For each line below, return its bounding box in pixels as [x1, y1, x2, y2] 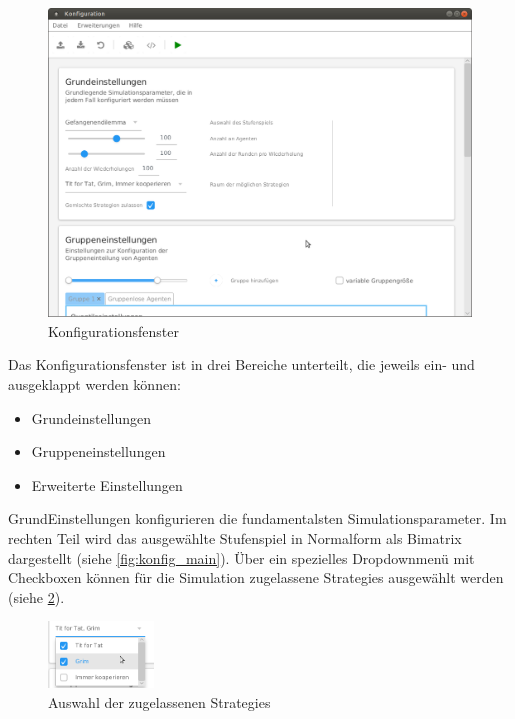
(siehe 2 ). [8, 586, 65, 607]
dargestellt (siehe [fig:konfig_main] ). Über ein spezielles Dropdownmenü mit [8, 547, 475, 568]
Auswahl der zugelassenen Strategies [48, 691, 271, 712]
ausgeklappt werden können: [8, 374, 181, 395]
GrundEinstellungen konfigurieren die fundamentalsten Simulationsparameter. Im [8, 508, 507, 529]
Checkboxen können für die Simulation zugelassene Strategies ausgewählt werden [8, 567, 504, 588]
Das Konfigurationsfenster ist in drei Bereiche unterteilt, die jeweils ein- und [8, 354, 475, 375]
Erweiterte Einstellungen [31, 474, 183, 495]
